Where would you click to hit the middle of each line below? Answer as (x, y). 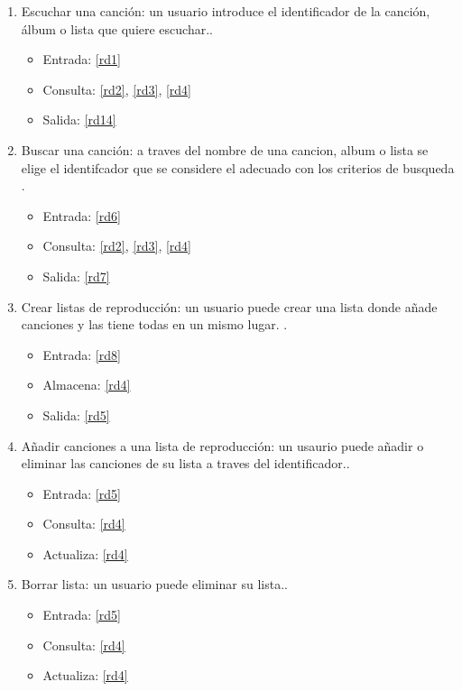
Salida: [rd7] (76, 276)
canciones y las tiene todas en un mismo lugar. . (154, 324)
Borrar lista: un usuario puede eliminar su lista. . (154, 584)
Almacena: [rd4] (87, 385)
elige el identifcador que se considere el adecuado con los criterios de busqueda (238, 167)
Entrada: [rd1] (82, 59)
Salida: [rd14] (79, 120)
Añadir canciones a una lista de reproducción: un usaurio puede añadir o (222, 445)
